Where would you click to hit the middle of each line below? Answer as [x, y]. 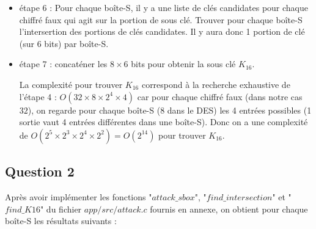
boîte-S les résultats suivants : [61, 221]
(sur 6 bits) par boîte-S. [64, 43]
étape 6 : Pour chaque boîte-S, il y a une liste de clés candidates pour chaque [164, 7]
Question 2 [40, 171]
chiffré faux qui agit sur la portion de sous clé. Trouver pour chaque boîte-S [161, 19]
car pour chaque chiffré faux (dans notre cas [220, 96]
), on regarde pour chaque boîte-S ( [94, 110]
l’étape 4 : [38, 96]
